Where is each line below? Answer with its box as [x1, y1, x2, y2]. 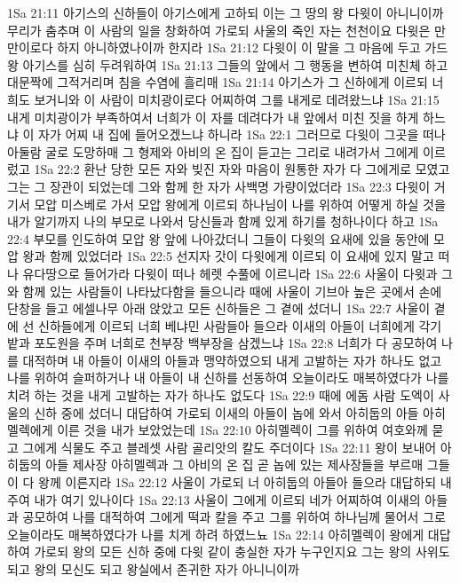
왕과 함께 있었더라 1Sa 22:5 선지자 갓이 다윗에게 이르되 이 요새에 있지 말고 [22, 247, 434, 265]
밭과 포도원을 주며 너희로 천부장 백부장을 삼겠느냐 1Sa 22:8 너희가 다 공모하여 [7, 334, 438, 352]
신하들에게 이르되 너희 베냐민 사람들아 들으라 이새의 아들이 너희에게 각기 [38, 316, 442, 335]
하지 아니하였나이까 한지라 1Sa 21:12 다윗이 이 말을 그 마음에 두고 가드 [57, 38, 448, 57]
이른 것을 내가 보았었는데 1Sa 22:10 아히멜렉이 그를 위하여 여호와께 [57, 421, 428, 439]
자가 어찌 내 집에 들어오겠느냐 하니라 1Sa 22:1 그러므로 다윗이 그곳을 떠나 [38, 125, 446, 144]
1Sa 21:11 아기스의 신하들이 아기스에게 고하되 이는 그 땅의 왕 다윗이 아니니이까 [7, 4, 444, 21]
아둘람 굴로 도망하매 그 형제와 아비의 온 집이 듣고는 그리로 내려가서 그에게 [7, 142, 419, 161]
